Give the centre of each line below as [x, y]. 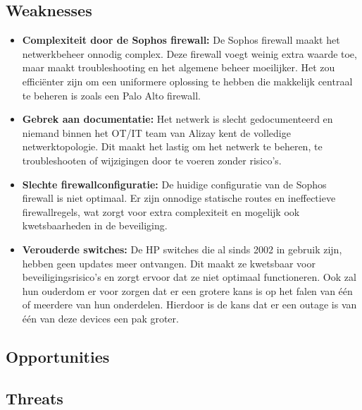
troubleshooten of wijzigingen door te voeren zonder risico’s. [152, 160]
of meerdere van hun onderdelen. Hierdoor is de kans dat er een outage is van [189, 305]
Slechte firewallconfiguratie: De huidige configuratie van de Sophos [174, 184]
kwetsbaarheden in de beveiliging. [95, 225]
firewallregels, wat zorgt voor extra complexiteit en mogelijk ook [161, 211]
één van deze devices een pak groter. [100, 318]
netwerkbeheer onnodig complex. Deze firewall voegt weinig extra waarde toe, [189, 53]
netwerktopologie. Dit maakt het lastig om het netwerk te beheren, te [172, 146]
